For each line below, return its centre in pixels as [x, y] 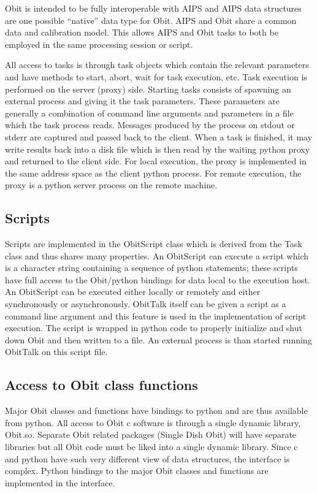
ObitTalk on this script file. [56, 352]
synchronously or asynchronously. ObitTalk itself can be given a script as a [146, 304]
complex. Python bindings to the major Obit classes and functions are [137, 471]
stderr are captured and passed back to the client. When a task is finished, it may [159, 136]
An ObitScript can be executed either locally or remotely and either [133, 292]
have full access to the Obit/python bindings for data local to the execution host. [158, 279]
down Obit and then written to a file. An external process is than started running [158, 339]
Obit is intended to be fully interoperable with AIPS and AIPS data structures [153, 8]
